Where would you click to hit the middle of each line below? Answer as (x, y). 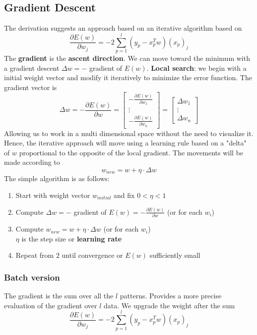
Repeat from (35, 255)
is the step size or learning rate (72, 238)
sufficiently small (175, 255)
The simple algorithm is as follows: (57, 178)
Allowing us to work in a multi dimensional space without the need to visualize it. (129, 133)
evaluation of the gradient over (51, 305)
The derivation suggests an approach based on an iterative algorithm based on (123, 28)
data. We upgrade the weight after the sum (169, 305)
